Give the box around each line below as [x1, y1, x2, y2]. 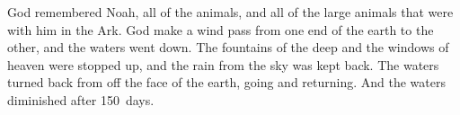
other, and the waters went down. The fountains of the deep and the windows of [7, 38, 449, 57]
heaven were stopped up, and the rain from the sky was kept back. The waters [7, 55, 439, 74]
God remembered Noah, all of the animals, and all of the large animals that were [7, 3, 454, 21]
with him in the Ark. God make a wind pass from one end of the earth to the [7, 20, 434, 39]
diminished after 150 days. [7, 90, 155, 109]
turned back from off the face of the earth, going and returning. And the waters [7, 73, 446, 92]
